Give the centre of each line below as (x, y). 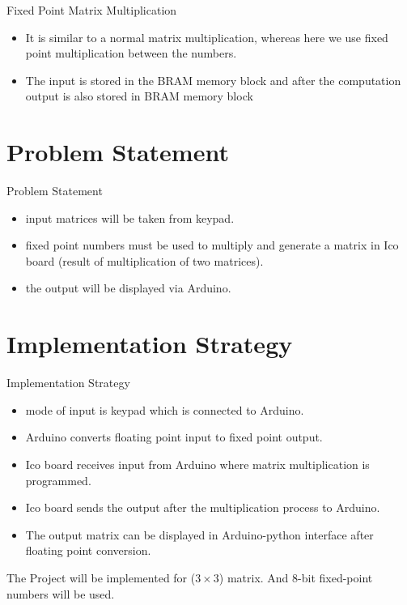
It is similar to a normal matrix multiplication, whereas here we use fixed (207, 37)
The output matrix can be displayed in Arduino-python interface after (199, 534)
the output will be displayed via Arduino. (128, 288)
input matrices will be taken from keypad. (130, 217)
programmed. (58, 480)
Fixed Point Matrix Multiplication (92, 10)
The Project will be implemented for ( (101, 577)
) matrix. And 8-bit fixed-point (296, 577)
